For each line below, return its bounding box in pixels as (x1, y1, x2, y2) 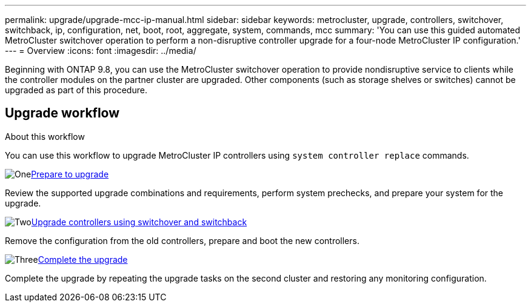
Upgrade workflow (5, 105, 120, 121)
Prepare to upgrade (31, 168, 109, 179)
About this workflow (5, 131, 85, 142)
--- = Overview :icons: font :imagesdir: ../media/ (5, 45, 196, 56)
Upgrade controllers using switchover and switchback (31, 216, 247, 227)
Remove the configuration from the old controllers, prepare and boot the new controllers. (5, 235, 359, 246)
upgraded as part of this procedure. (5, 85, 147, 95)
